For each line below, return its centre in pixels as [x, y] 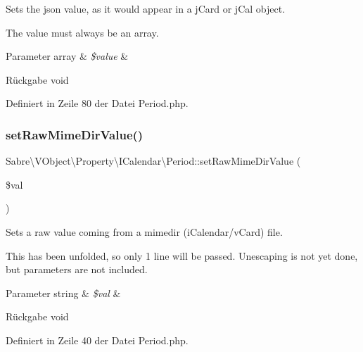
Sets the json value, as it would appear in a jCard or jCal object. [146, 8]
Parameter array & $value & [67, 56]
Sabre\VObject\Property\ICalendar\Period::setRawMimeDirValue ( [153, 161]
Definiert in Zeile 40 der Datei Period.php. [97, 340]
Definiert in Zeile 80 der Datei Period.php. [97, 103]
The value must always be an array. [82, 32]
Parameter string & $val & [63, 293]
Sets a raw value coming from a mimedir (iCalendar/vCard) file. [144, 231]
